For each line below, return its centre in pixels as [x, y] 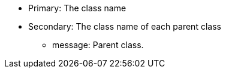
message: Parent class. [98, 45]
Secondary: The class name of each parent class [125, 26]
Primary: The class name [77, 8]
